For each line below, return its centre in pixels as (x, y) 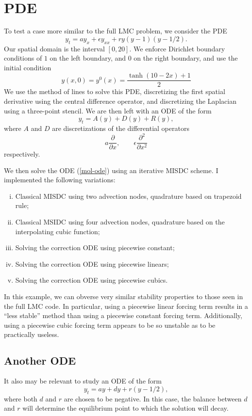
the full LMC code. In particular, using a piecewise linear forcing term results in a (126, 306)
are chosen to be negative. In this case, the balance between (153, 398)
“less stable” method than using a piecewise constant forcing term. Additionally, (123, 315)
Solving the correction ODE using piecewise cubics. (92, 280)
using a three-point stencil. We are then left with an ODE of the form (108, 110)
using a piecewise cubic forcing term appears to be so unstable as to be (110, 325)
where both (21, 398)
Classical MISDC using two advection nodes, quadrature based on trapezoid (128, 196)
